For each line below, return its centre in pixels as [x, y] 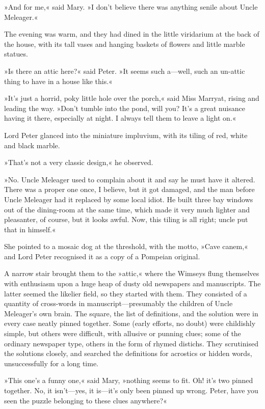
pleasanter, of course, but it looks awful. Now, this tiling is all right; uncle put [126, 219]
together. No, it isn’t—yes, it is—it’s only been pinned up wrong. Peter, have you [131, 390]
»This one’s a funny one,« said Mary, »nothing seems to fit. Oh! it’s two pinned [129, 380]
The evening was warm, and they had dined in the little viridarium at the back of [132, 34]
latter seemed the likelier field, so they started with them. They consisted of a [126, 293]
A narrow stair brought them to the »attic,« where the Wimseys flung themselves [132, 273]
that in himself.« [30, 229]
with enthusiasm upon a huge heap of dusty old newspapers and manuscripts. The [132, 283]
